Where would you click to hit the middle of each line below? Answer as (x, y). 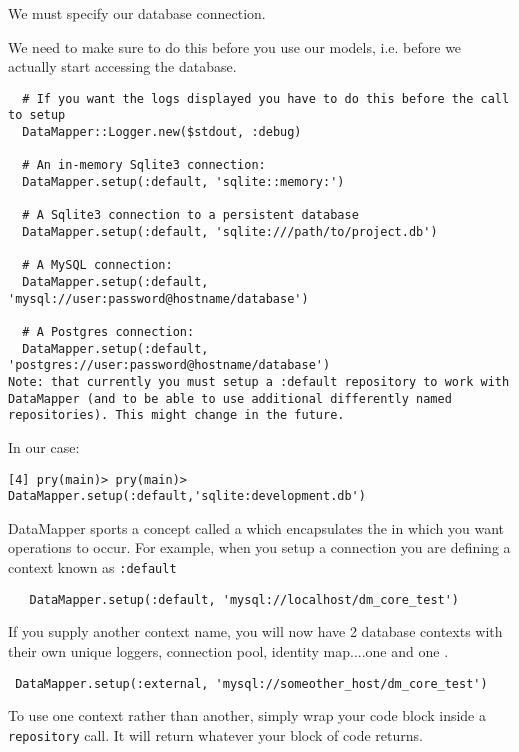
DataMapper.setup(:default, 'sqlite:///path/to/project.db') (230, 232)
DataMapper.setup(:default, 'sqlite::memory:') (183, 182)
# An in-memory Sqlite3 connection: (144, 165)
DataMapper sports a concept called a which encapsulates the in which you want (256, 527)
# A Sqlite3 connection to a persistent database (190, 215)
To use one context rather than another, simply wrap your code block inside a (247, 715)
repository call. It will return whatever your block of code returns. (215, 734)
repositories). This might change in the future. (176, 415)
